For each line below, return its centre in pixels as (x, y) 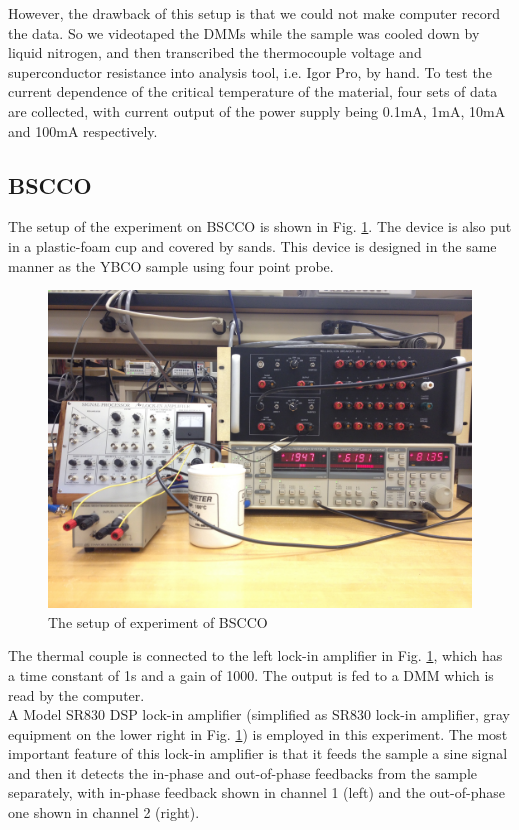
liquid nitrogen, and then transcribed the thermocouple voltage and (215, 52)
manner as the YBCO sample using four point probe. (171, 265)
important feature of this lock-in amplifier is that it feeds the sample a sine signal (258, 753)
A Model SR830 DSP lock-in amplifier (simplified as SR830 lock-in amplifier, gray (259, 714)
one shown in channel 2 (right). (104, 812)
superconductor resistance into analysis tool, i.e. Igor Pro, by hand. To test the (250, 71)
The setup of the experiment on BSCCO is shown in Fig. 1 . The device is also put (260, 226)
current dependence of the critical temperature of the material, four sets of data (253, 91)
